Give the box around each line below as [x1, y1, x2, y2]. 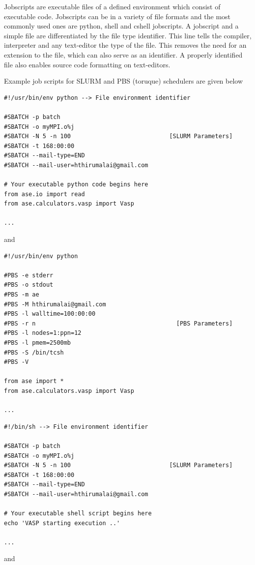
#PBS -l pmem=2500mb [4, 339, 71, 346]
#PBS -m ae [4, 291, 39, 298]
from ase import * [4, 378, 64, 385]
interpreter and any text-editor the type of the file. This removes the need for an [4, 40, 247, 50]
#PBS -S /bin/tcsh [4, 349, 64, 356]
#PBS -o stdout [4, 281, 54, 289]
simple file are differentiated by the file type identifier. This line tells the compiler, [4, 30, 252, 40]
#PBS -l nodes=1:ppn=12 [4, 329, 82, 337]
